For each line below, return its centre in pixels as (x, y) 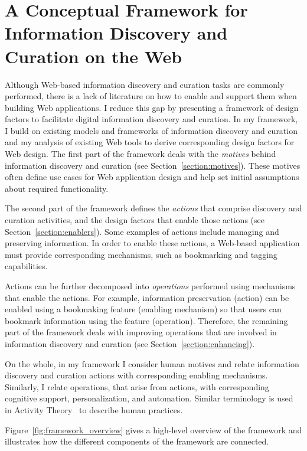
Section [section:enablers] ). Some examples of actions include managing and (142, 231)
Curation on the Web (94, 56)
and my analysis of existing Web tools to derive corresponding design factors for (150, 142)
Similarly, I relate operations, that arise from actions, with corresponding (137, 386)
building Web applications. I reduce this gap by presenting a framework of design (152, 107)
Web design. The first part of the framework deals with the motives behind (141, 154)
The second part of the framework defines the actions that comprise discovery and (153, 208)
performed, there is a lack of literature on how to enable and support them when (151, 96)
